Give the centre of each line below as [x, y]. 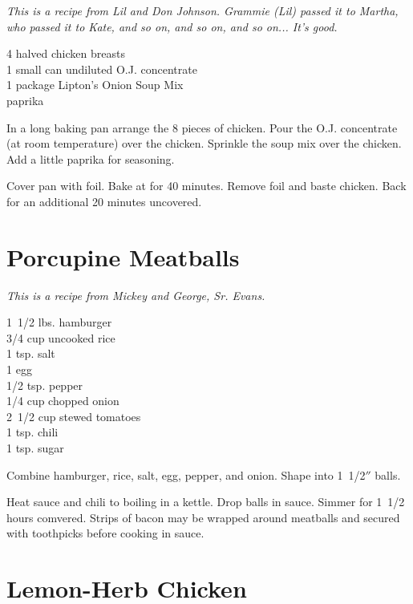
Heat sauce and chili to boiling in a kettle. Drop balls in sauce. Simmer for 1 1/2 [206, 502]
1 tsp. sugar [35, 448]
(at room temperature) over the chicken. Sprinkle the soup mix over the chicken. [204, 143]
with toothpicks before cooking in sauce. [105, 533]
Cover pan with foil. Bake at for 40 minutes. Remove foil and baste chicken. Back [206, 186]
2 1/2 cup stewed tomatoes [74, 416]
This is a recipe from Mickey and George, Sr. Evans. [136, 295]
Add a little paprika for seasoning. [91, 158]
